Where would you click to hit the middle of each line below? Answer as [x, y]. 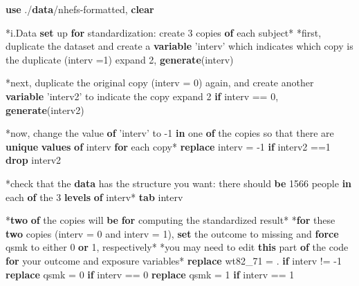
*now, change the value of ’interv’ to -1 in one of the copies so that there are [170, 133]
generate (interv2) [45, 109]
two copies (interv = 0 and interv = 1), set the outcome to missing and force [172, 233]
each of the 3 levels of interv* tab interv [94, 197]
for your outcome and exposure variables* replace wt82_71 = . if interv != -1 [174, 260]
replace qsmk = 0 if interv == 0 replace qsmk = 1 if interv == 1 [150, 274]
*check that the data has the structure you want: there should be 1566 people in [179, 183]
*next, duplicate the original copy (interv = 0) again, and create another [160, 83]
